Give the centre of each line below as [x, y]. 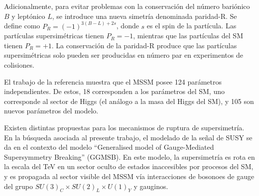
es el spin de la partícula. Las [192, 26]
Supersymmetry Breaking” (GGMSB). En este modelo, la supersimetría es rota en [129, 156]
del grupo [19, 186]
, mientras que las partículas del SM [188, 36]
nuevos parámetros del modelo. [51, 111]
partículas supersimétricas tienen [54, 36]
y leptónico [28, 16]
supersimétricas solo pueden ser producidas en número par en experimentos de [124, 55]
